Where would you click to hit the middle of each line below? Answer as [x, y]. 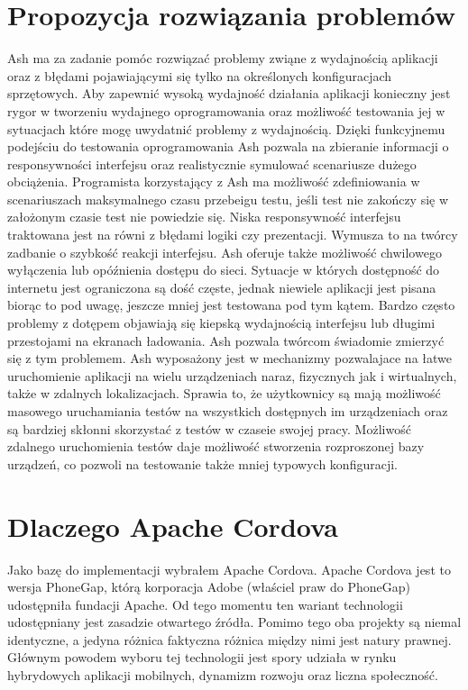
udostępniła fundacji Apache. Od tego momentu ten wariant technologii [205, 604]
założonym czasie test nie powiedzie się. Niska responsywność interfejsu [204, 217]
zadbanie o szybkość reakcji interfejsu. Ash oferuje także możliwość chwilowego [225, 252]
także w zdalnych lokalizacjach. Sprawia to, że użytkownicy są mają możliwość [224, 393]
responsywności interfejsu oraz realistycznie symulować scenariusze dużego [212, 163]
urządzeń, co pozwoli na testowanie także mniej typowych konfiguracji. [202, 463]
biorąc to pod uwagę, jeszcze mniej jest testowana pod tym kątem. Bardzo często [231, 305]
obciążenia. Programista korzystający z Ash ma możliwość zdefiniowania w [214, 182]
